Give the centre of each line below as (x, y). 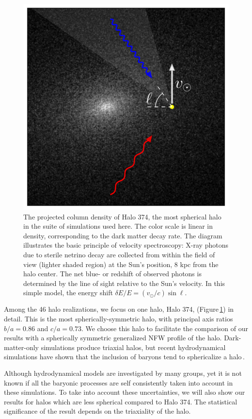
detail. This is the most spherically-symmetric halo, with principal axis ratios (118, 318)
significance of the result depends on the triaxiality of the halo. (97, 411)
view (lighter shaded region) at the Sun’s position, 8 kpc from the (121, 264)
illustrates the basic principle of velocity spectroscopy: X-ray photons (126, 245)
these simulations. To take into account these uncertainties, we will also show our (125, 392)
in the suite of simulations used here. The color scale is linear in (118, 226)
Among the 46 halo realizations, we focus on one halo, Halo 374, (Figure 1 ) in (119, 309)
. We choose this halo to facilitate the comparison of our (165, 328)
